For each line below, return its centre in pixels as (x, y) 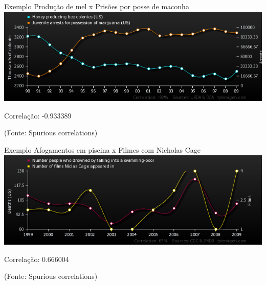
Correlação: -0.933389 (38, 115)
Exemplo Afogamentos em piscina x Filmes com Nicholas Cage (103, 150)
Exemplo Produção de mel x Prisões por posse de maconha (97, 6)
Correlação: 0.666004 (37, 259)
